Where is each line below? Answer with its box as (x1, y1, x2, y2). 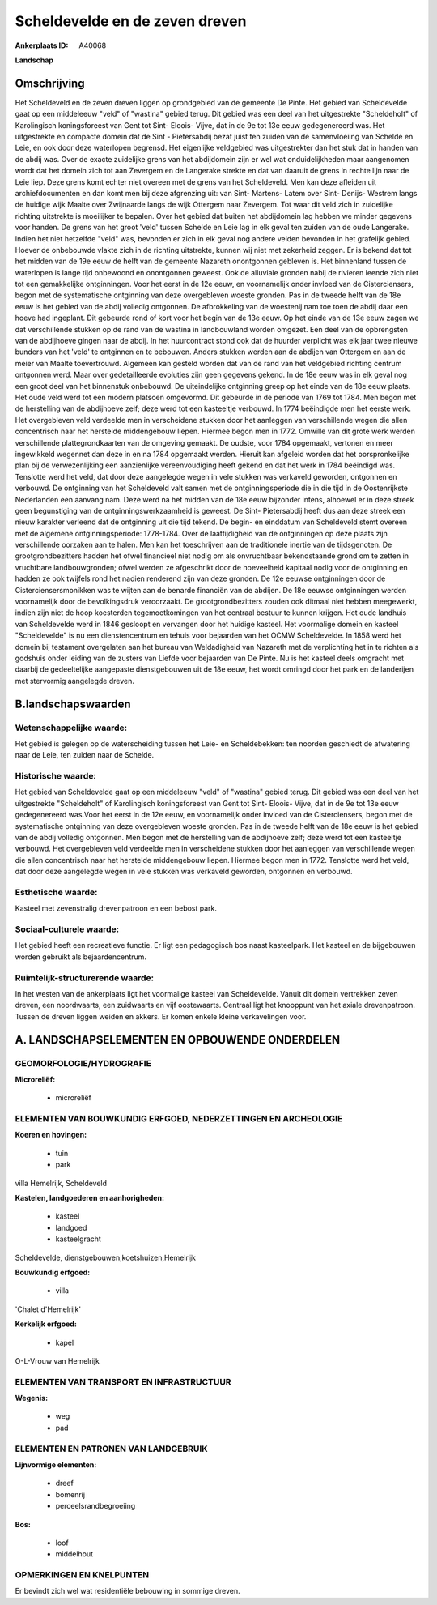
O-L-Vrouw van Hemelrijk (15, 1355, 100, 1365)
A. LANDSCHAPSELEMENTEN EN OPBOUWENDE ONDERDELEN (15, 1033, 341, 1047)
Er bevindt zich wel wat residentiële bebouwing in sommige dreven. (15, 1586, 240, 1596)
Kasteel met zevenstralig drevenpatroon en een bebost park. (15, 903, 218, 913)
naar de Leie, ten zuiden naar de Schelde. (15, 750, 155, 760)
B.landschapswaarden (15, 697, 131, 711)
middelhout (55, 1549, 93, 1559)
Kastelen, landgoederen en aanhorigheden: (15, 1193, 165, 1203)
